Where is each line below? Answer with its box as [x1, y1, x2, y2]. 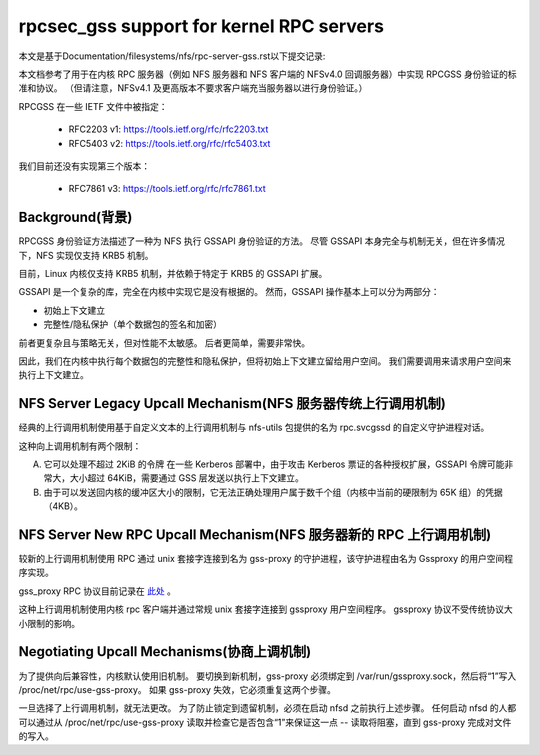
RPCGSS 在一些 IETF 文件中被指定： [18, 100, 168, 112]
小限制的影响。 [18, 617, 80, 629]
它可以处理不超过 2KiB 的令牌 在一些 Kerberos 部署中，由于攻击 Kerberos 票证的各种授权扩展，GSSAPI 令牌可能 [43, 458, 505, 470]
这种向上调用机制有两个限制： [18, 440, 142, 452]
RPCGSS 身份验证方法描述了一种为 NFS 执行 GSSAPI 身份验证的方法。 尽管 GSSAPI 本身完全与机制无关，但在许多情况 [18, 235, 505, 247]
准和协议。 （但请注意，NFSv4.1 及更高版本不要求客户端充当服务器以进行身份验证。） [18, 82, 368, 94]
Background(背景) [18, 209, 133, 226]
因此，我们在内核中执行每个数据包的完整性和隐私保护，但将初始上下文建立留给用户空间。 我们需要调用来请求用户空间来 [18, 355, 512, 367]
